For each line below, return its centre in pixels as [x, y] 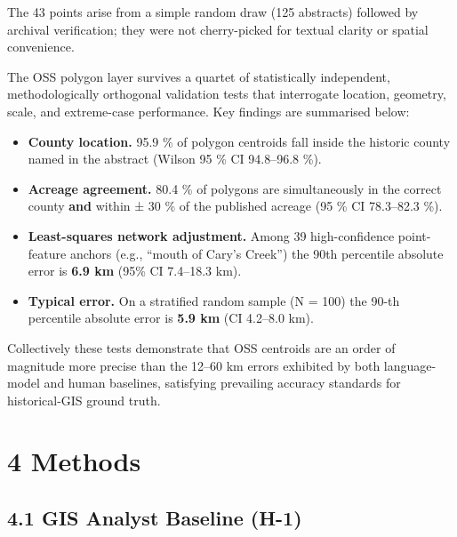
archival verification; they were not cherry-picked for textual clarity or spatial [218, 29]
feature [47, 253]
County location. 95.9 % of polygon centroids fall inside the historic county [239, 141]
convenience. [41, 47]
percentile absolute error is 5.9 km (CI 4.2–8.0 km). [171, 318]
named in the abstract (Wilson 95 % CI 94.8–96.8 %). [175, 159]
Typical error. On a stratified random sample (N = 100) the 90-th [214, 300]
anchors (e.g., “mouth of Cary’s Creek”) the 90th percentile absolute [257, 253]
